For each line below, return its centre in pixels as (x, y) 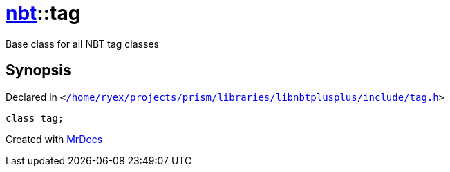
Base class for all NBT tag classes (82, 44)
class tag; (35, 118)
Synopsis (38, 70)
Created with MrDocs (54, 139)
